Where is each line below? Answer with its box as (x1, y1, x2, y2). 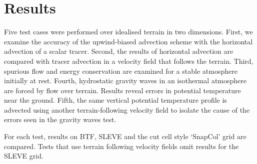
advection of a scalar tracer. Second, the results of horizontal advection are (4, 46, 233, 56)
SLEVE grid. (4, 151, 43, 161)
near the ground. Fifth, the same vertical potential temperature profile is (4, 95, 227, 105)
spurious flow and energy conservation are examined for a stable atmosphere (4, 65, 237, 76)
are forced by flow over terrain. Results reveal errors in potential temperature (4, 85, 241, 95)
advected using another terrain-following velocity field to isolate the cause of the (4, 104, 250, 115)
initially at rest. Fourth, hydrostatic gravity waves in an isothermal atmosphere (4, 75, 247, 86)
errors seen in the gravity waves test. (4, 114, 116, 125)
